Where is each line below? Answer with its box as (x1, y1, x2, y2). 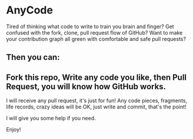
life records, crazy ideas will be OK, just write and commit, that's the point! (6, 103, 187, 110)
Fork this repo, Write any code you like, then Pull (6, 72, 187, 82)
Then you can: (6, 52, 60, 62)
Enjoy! (6, 126, 22, 133)
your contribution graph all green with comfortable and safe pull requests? (6, 35, 187, 42)
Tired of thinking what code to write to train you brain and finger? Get (6, 23, 175, 30)
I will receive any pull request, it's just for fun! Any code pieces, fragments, (6, 97, 188, 104)
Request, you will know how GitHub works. (6, 82, 167, 91)
